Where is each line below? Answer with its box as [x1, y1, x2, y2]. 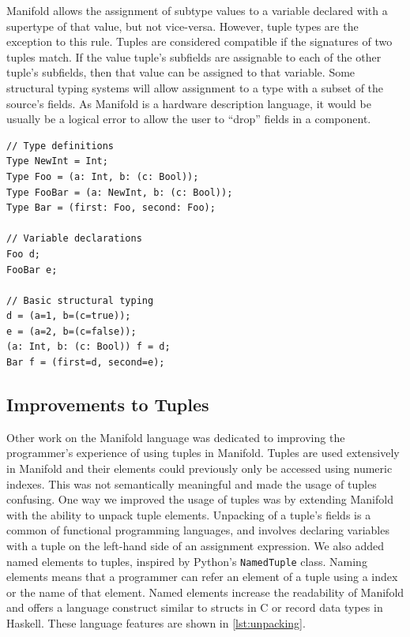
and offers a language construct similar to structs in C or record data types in [6, 599, 383, 616]
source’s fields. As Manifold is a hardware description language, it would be [6, 95, 371, 111]
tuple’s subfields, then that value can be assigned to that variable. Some [6, 64, 355, 81]
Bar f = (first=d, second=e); [6, 357, 165, 369]
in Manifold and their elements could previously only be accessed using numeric [6, 460, 393, 477]
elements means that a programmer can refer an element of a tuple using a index [6, 568, 398, 585]
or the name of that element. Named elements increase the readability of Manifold [6, 583, 404, 600]
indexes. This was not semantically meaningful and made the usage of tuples [6, 475, 377, 492]
